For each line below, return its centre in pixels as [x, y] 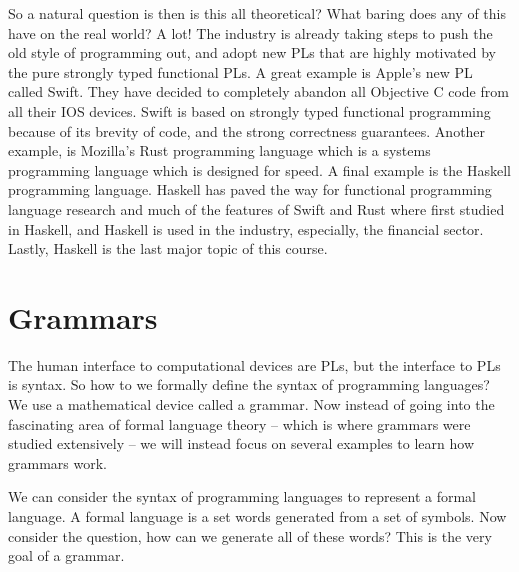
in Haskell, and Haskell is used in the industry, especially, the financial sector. [246, 228]
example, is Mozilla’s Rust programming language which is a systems [219, 150]
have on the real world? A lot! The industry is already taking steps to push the [250, 32]
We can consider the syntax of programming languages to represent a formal [242, 496]
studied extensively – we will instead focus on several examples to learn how [241, 443]
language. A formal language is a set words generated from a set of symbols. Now [257, 516]
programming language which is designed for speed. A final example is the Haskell [259, 169]
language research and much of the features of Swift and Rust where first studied [256, 208]
